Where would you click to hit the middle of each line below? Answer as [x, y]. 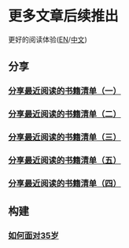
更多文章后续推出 [64, 16]
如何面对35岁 [33, 235]
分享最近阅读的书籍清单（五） [65, 161]
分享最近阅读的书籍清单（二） [65, 114]
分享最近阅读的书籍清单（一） [65, 91]
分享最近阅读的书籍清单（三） [65, 137]
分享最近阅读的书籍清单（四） [65, 183]
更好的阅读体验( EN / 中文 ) [48, 39]
